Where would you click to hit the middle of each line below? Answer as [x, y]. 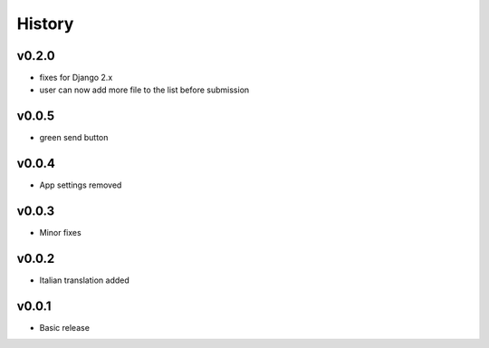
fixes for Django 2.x [76, 78]
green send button [74, 138]
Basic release [65, 327]
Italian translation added [85, 280]
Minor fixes [60, 233]
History [45, 24]
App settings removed [81, 185]
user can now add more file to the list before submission [144, 90]
